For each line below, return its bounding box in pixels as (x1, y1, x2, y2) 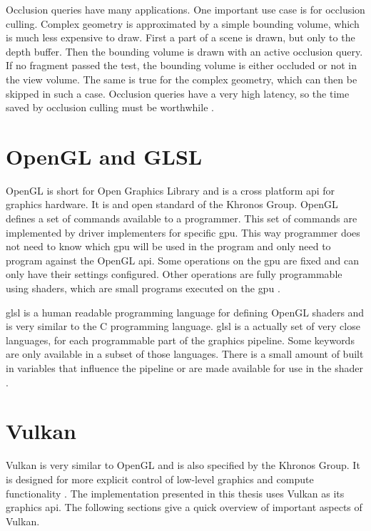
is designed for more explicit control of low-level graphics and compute (6, 471, 314, 486)
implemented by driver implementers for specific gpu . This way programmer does (6, 225, 360, 239)
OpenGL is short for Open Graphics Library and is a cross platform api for (6, 182, 335, 197)
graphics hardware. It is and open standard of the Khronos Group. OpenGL (6, 197, 338, 212)
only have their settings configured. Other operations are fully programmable (6, 267, 342, 282)
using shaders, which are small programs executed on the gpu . (6, 281, 280, 296)
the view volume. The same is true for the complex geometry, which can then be (6, 71, 357, 86)
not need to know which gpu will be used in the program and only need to (6, 239, 331, 254)
